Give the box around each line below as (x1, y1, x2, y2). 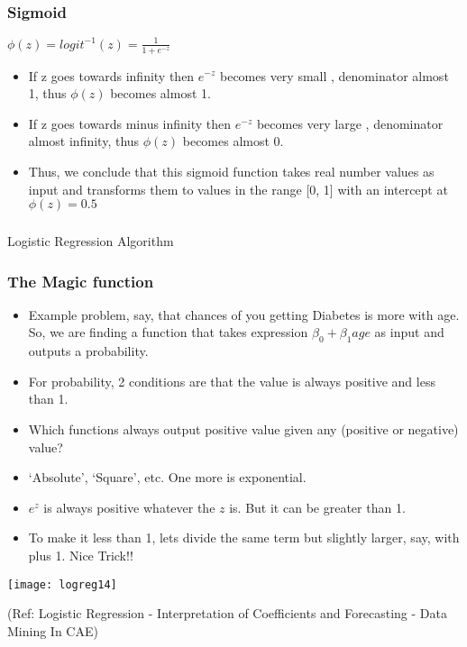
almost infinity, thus (28, 132, 140, 150)
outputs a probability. (28, 342, 149, 360)
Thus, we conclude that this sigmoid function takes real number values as (28, 161, 435, 180)
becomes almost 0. (182, 132, 284, 150)
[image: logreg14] (7, 578, 117, 591)
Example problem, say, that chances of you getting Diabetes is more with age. (28, 305, 460, 323)
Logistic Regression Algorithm (7, 232, 174, 251)
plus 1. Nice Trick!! (28, 546, 133, 564)
